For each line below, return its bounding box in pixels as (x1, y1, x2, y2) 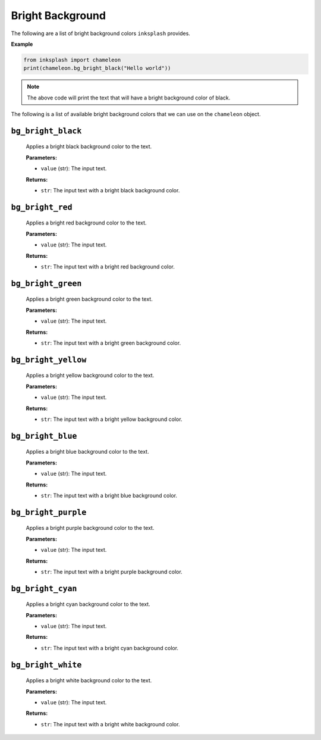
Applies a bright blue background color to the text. (26, 448, 149, 455)
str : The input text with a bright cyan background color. (40, 644, 178, 651)
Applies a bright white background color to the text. (26, 677, 152, 684)
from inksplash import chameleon (23, 57, 121, 63)
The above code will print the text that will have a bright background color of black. (27, 94, 231, 101)
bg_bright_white (11, 660, 82, 670)
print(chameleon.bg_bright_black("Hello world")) (23, 65, 171, 71)
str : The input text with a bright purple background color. (40, 568, 182, 575)
